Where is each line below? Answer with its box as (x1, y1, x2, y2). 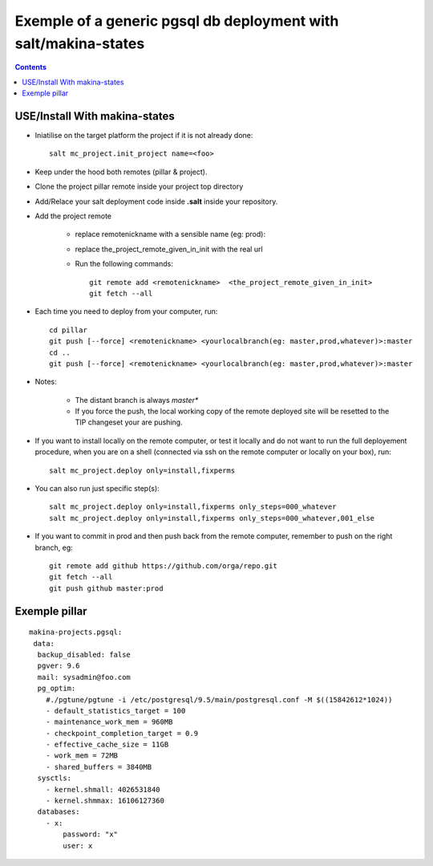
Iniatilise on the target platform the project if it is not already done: (34, 131, 253, 140)
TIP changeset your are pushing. (75, 417, 184, 427)
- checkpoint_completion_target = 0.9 (45, 729, 199, 738)
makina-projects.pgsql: (29, 628, 123, 637)
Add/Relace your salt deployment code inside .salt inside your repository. (34, 197, 278, 206)
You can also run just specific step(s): (34, 484, 160, 494)
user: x (63, 841, 93, 850)
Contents (14, 63, 47, 72)
